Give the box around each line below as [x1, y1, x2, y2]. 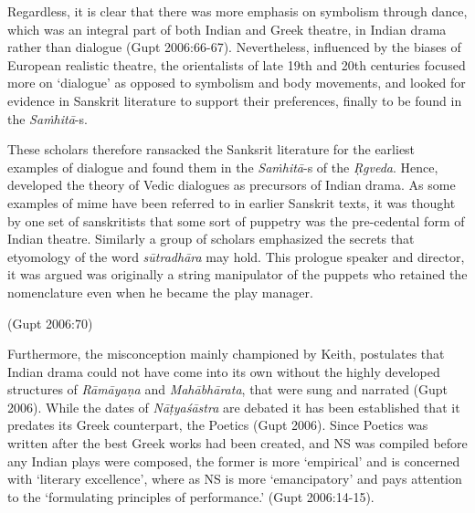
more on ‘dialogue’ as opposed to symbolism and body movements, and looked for [7, 73, 466, 92]
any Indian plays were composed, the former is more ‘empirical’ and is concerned [7, 451, 460, 470]
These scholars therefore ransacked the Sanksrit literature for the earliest [7, 140, 416, 159]
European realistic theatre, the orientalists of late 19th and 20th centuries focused [7, 55, 466, 74]
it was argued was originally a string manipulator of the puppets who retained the [7, 265, 468, 284]
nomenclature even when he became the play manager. [7, 282, 313, 301]
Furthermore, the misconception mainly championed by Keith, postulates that [7, 344, 445, 363]
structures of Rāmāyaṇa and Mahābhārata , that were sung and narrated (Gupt [7, 380, 449, 399]
